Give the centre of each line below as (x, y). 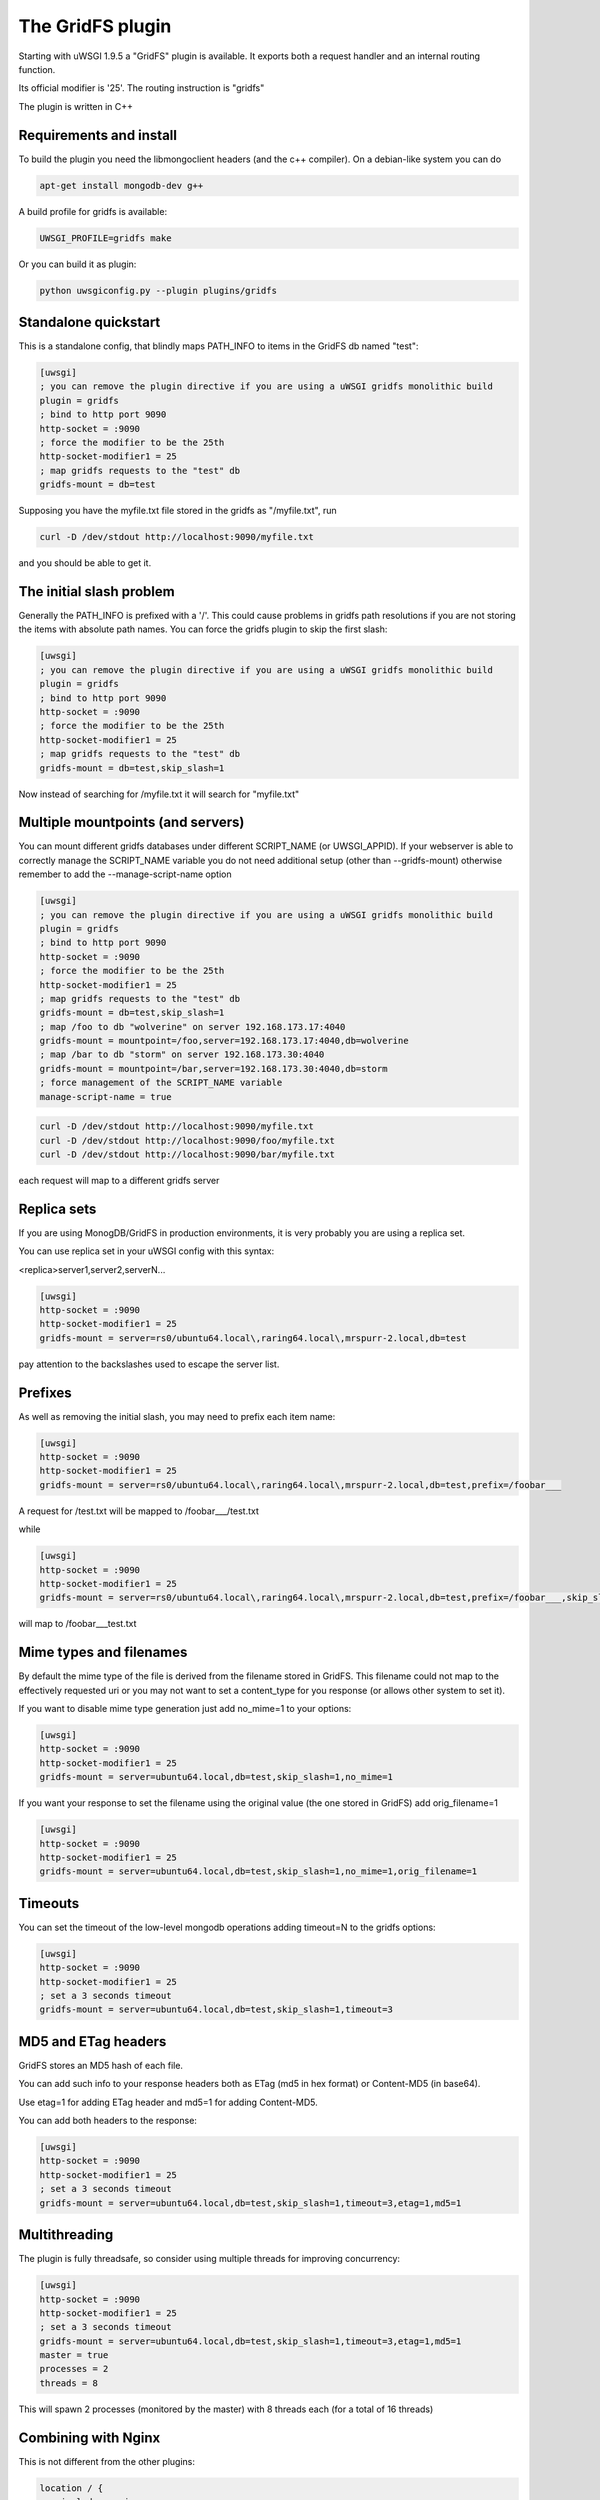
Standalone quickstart (89, 321)
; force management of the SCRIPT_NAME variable (161, 1083)
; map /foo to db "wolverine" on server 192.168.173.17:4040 (192, 1026)
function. (37, 69)
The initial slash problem (96, 591)
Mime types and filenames (103, 1652)
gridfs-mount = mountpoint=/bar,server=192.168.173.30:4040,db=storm (213, 1068)
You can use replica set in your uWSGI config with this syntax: (146, 1251)
